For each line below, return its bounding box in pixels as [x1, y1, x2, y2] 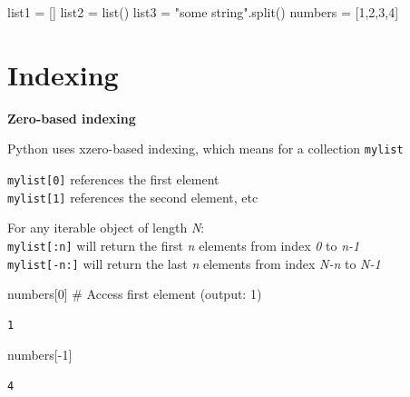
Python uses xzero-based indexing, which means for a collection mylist [7, 139, 404, 158]
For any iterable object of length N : [7, 218, 205, 237]
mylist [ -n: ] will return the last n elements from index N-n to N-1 [7, 253, 381, 273]
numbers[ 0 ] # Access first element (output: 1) [7, 284, 262, 303]
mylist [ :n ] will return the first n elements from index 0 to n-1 [7, 235, 360, 254]
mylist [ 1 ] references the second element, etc [7, 187, 259, 206]
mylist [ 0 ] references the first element [7, 169, 220, 188]
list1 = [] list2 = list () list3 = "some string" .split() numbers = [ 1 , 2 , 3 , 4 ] [7, 3, 399, 21]
